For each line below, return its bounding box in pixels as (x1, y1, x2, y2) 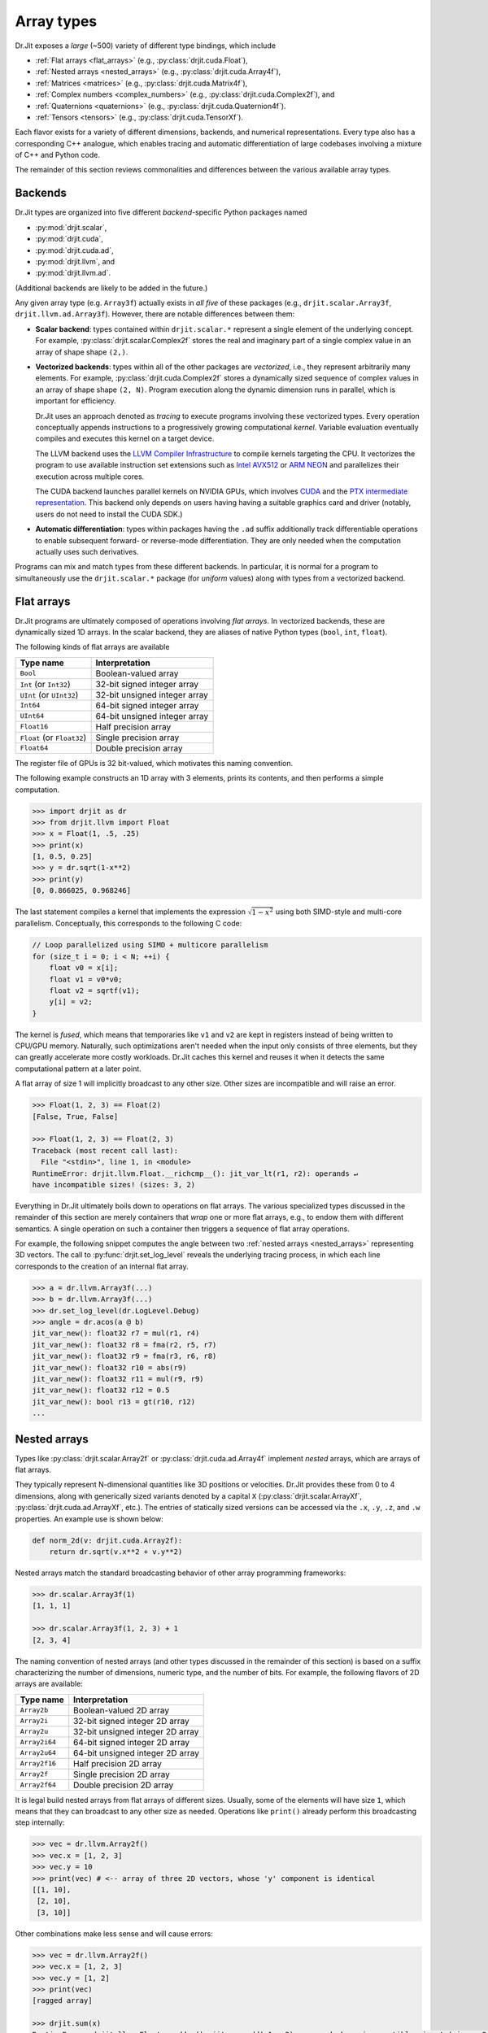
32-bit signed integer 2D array (73, 1715, 190, 1726)
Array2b (20, 1706, 49, 1715)
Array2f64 (20, 1781, 57, 1789)
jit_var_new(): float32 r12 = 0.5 (32, 1386, 170, 1395)
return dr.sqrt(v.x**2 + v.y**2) (49, 1547, 183, 1556)
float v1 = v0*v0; (49, 974, 123, 984)
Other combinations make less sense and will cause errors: (15, 1928, 213, 1939)
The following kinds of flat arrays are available (15, 642, 170, 652)
